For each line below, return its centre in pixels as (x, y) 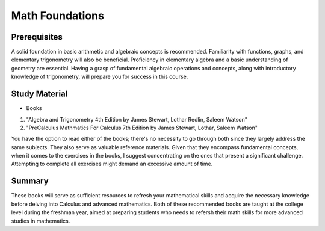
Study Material (39, 94)
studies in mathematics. (41, 221)
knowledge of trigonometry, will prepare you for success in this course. (100, 77)
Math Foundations (58, 16)
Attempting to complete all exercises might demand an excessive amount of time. (112, 164)
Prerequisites (37, 37)
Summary (30, 181)
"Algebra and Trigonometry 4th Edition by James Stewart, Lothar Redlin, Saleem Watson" (137, 119)
